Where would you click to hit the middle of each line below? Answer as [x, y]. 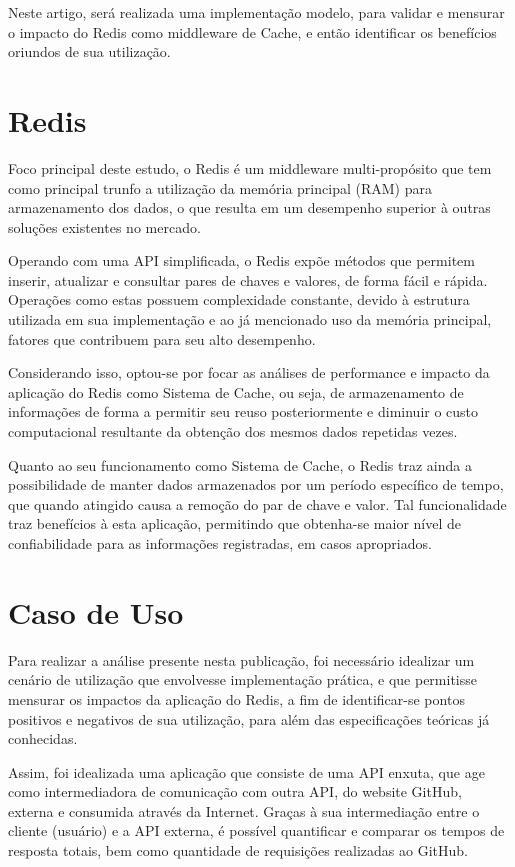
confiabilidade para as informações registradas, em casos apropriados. [220, 543]
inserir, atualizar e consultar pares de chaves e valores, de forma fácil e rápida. [248, 279]
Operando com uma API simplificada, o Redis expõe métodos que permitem [241, 260]
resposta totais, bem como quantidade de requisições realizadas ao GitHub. [238, 850]
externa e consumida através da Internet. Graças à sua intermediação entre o [244, 810]
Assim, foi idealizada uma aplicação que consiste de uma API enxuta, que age [246, 771]
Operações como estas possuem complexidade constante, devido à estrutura [239, 299]
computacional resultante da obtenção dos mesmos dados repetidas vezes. [233, 431]
